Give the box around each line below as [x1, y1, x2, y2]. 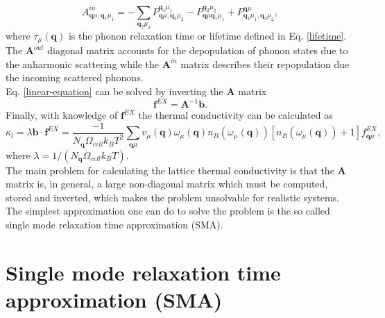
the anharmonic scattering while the [6, 56, 160, 71]
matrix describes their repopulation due [180, 56, 350, 71]
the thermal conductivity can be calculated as [138, 108, 333, 122]
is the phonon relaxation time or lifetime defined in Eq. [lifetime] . [68, 28, 347, 42]
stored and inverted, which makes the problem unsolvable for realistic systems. [6, 190, 339, 204]
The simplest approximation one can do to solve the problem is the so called [6, 203, 330, 218]
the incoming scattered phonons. [6, 70, 144, 85]
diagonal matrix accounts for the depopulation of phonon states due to [47, 43, 348, 58]
